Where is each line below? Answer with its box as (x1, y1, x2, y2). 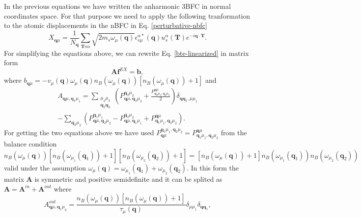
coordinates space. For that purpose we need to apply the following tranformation (4, 10, 250, 21)
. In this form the (187, 162, 239, 172)
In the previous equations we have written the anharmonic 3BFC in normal (4, 1, 231, 11)
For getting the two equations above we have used (4, 127, 154, 137)
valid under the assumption (4, 162, 86, 172)
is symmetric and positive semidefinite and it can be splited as (34, 174, 222, 184)
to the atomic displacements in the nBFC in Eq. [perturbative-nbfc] (4, 20, 207, 30)
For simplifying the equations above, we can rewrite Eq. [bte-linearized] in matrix (4, 48, 249, 58)
